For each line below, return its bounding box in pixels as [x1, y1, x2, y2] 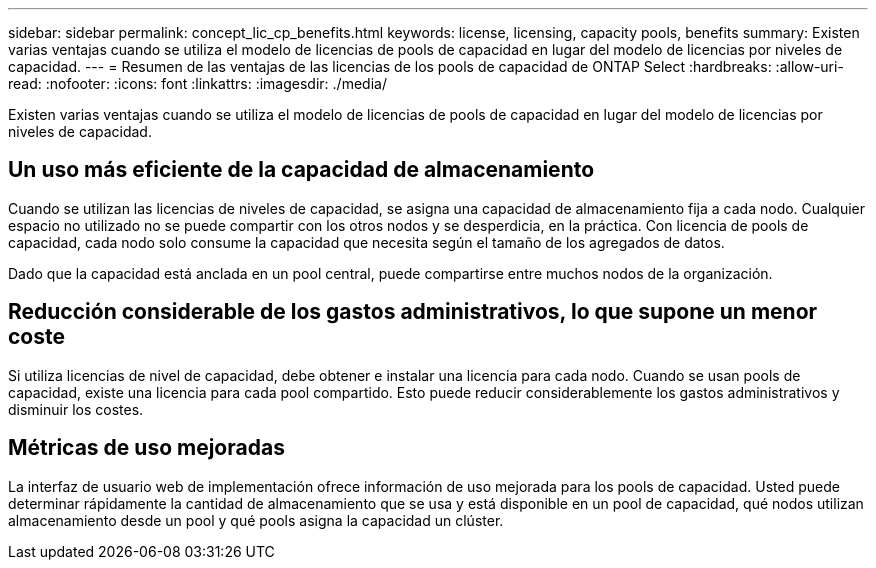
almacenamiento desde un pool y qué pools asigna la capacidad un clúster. [8, 511, 504, 529]
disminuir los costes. [8, 400, 144, 418]
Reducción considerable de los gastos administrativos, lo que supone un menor [8, 299, 818, 325]
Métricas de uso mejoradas [8, 435, 285, 461]
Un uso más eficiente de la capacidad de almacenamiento [8, 157, 595, 183]
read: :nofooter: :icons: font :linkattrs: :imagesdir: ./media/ [8, 75, 387, 92]
